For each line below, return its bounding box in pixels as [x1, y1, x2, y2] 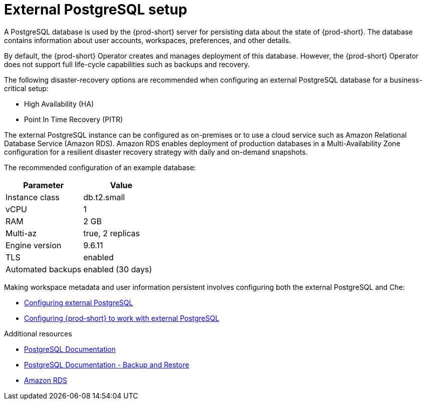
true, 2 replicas [83, 228, 140, 238]
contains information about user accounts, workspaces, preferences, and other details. [4, 36, 291, 45]
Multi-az [6, 228, 37, 238]
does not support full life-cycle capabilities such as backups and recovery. [4, 60, 250, 69]
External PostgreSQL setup [4, 1, 187, 18]
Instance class [6, 192, 60, 202]
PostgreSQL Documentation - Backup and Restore [24, 360, 189, 369]
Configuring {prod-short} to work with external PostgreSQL [24, 313, 219, 322]
